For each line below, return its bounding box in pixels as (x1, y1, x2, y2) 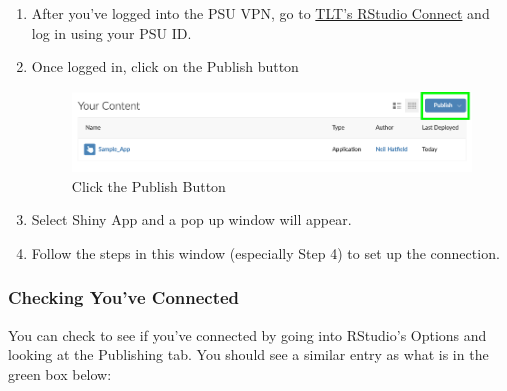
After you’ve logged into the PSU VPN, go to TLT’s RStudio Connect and (31, 3, 490, 23)
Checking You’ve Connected (8, 285, 240, 310)
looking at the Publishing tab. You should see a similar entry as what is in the (8, 344, 489, 365)
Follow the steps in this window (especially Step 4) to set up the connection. (31, 242, 500, 263)
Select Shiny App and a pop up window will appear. (31, 209, 352, 230)
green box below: (8, 363, 112, 384)
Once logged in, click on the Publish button (31, 56, 299, 77)
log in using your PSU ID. (31, 22, 192, 43)
